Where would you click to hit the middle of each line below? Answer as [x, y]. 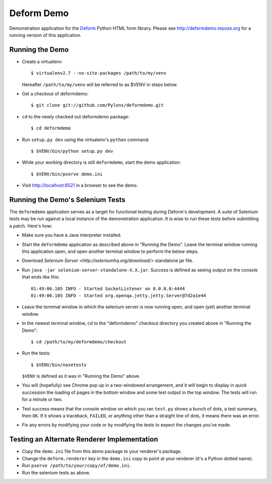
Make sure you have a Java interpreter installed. [72, 235]
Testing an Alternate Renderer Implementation [84, 439]
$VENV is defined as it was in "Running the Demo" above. [81, 376]
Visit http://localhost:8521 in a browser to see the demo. [80, 185]
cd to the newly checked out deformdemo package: [76, 116]
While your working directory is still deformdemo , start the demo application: [101, 162]
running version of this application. [45, 35]
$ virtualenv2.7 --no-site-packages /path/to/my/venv [98, 73]
